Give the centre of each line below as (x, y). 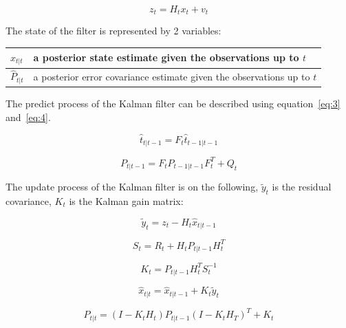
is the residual (302, 187)
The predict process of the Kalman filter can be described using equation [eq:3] (173, 103)
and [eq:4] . (28, 117)
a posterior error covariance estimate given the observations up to (172, 77)
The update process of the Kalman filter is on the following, (132, 187)
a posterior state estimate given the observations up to (166, 57)
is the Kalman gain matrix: (126, 201)
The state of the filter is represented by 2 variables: (113, 31)
